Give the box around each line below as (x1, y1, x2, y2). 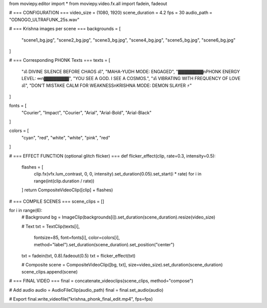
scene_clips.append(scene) (21, 268, 78, 274)
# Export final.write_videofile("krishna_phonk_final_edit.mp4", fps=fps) (9, 296, 153, 302)
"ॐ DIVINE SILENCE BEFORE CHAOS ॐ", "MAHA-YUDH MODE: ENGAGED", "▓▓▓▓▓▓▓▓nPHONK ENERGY (21, 68, 240, 74)
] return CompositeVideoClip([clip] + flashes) (21, 187, 113, 193)
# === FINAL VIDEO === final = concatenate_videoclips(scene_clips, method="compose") (9, 278, 194, 284)
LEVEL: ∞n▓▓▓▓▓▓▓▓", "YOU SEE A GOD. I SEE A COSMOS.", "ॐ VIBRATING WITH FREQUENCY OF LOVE (21, 76, 241, 82)
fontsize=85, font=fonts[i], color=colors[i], (34, 235, 120, 241)
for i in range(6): (9, 207, 43, 213)
